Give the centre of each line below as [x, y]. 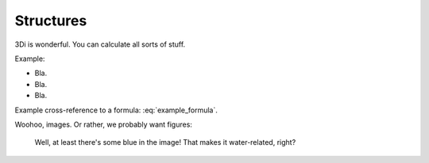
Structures [51, 21]
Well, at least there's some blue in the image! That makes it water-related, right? [165, 142]
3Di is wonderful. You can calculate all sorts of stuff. [100, 44]
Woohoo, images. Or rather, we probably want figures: [103, 124]
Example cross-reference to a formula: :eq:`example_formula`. [116, 110]
